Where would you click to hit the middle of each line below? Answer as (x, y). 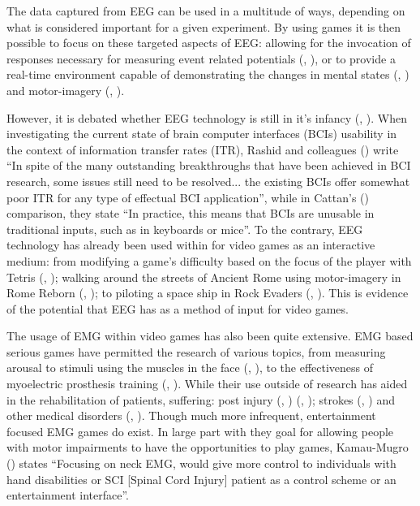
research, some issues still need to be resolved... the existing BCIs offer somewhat (208, 181)
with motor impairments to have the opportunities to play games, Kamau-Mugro (208, 447)
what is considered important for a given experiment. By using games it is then (204, 26)
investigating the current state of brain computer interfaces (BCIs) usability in (202, 134)
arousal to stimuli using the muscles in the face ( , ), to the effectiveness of (190, 368)
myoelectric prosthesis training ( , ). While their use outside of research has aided (207, 384)
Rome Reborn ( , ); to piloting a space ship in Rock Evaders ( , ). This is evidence (208, 293)
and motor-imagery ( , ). (66, 90)
